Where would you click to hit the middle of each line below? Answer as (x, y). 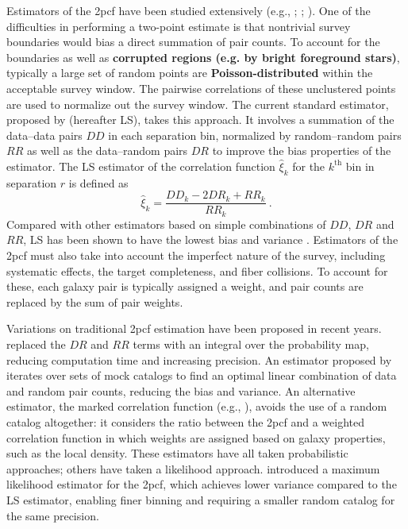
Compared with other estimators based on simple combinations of (166, 224)
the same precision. (53, 515)
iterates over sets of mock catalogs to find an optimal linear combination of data (202, 375)
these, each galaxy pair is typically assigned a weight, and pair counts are (185, 286)
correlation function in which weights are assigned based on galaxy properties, (196, 437)
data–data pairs (44, 135)
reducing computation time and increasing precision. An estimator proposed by (199, 359)
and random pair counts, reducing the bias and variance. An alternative (181, 390)
